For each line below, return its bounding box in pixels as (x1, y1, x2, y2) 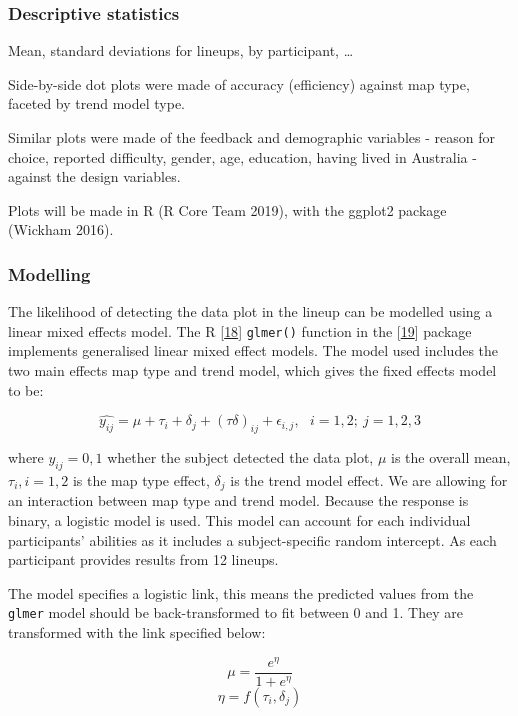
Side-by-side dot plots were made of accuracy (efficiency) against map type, (8, 73, 470, 94)
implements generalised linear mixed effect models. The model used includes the (8, 340, 499, 361)
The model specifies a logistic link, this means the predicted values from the (8, 582, 474, 603)
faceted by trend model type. (8, 93, 185, 114)
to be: (8, 379, 44, 400)
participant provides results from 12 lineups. (8, 549, 279, 570)
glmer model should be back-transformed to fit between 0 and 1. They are (8, 602, 463, 623)
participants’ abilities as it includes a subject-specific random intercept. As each (8, 529, 497, 550)
